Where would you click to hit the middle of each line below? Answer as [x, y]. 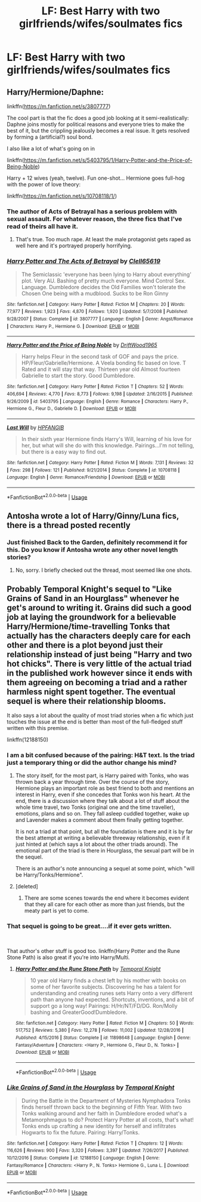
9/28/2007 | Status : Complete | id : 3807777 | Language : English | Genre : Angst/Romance [100, 319]
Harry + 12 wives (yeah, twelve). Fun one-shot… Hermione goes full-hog [96, 178]
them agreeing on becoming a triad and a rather [97, 682]
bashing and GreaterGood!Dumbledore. [79, 1012]
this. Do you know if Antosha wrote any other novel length [92, 550]
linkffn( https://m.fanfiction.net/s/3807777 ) [59, 106]
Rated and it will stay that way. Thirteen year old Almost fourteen [101, 369]
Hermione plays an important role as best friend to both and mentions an [105, 788]
